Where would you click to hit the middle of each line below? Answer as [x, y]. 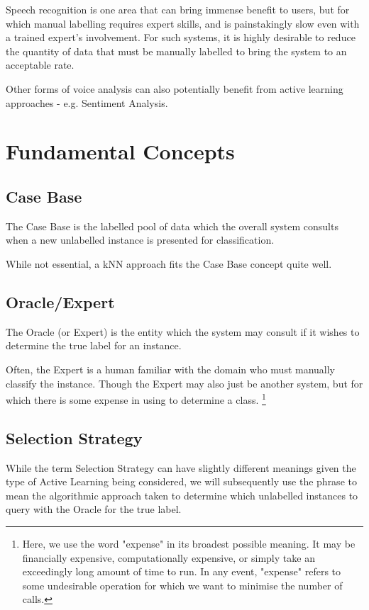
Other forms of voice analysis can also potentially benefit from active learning [175, 88]
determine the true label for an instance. [94, 345]
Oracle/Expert [60, 301]
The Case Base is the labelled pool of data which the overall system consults [172, 226]
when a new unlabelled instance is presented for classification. [140, 240]
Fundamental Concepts [120, 151]
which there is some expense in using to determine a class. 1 [136, 399]
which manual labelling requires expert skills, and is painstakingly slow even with [183, 23]
